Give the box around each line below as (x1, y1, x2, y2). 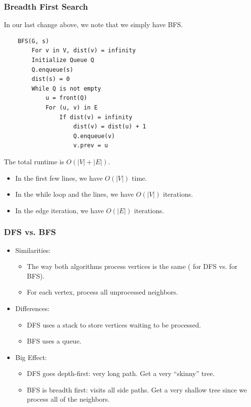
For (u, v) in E (45, 104, 98, 111)
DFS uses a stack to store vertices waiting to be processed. (27, 319, 201, 329)
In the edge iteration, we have (15, 205, 104, 215)
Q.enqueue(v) (73, 132, 115, 140)
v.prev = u (73, 142, 108, 149)
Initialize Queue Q (31, 57, 94, 63)
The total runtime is (4, 156, 64, 166)
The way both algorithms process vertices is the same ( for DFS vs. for (27, 261, 237, 271)
